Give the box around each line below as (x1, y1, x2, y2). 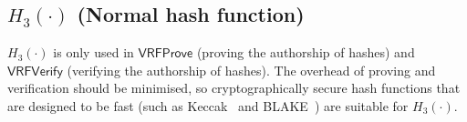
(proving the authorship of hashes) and (196, 43, 415, 62)
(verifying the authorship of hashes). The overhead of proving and (67, 60, 436, 79)
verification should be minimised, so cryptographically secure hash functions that (7, 78, 461, 97)
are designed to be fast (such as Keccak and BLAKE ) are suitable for (7, 96, 409, 115)
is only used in (53, 43, 134, 62)
